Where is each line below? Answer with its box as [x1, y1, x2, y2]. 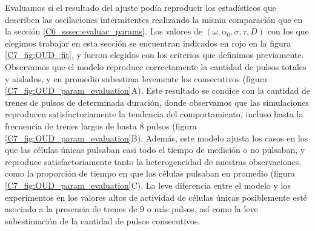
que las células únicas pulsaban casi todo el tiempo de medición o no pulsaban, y [5, 143, 305, 156]
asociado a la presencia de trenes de [5, 203, 138, 215]
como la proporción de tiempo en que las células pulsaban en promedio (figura [5, 167, 296, 180]
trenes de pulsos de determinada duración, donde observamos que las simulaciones [5, 96, 310, 108]
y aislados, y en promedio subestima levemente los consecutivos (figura [5, 72, 268, 85]
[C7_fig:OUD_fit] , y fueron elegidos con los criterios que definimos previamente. [5, 48, 304, 61]
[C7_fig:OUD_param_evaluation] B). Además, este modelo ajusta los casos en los [5, 131, 308, 144]
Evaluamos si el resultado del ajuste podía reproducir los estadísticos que [5, 1, 276, 13]
